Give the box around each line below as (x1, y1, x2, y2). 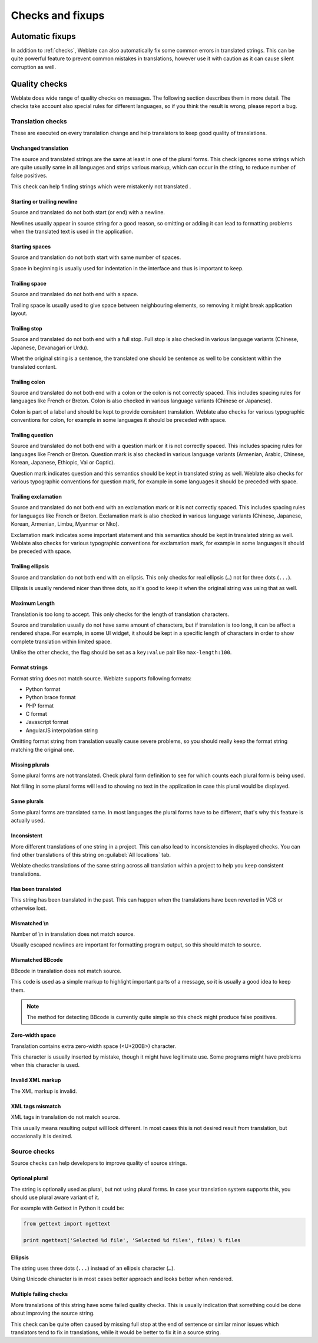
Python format (25, 685, 61, 693)
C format (25, 710, 47, 718)
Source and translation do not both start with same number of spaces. (11, 254, 181, 261)
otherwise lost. (11, 905, 47, 912)
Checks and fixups (11, 9, 105, 22)
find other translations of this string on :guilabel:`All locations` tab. (11, 851, 171, 858)
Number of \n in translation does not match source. (11, 930, 135, 938)
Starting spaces (11, 243, 51, 250)
